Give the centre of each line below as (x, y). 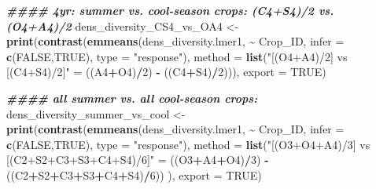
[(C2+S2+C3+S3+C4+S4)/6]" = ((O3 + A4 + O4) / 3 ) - (138, 160)
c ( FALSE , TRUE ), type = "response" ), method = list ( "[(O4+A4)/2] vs (177, 56)
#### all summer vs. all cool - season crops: (132, 98)
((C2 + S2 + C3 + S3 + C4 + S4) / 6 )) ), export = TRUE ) (134, 174)
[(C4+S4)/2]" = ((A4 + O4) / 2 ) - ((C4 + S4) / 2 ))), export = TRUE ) (166, 72)
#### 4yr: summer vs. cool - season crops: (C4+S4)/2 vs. (170, 10)
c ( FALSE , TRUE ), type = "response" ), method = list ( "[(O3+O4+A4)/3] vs (188, 144)
